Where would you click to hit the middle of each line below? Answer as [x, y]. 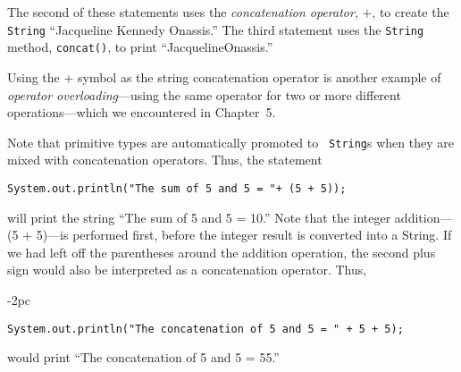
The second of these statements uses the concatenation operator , [183, 12]
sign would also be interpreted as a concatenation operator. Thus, [187, 270]
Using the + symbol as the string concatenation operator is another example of [224, 76]
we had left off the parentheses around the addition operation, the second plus [222, 252]
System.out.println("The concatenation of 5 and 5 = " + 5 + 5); [205, 329]
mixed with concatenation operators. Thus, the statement [165, 160]
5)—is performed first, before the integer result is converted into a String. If [244, 235]
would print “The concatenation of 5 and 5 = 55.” [143, 357]
